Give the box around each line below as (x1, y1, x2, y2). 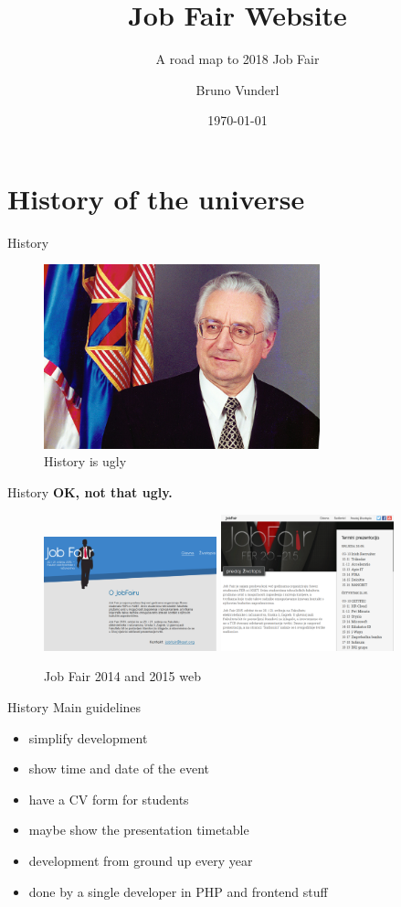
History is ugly (44, 452, 127, 471)
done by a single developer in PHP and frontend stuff (28, 881, 328, 901)
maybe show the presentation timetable (28, 820, 249, 839)
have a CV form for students (28, 789, 189, 808)
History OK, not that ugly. (7, 483, 173, 502)
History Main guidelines (7, 697, 142, 716)
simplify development (28, 728, 148, 747)
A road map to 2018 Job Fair (155, 49, 320, 69)
